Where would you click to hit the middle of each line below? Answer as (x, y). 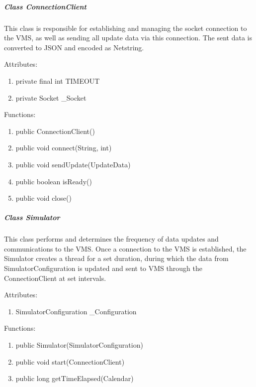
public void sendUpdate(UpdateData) (73, 164)
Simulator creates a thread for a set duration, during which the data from (116, 258)
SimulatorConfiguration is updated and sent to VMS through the (103, 268)
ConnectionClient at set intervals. (55, 278)
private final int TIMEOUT (58, 80)
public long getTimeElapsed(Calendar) (75, 378)
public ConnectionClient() (55, 131)
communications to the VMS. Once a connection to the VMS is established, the (125, 248)
